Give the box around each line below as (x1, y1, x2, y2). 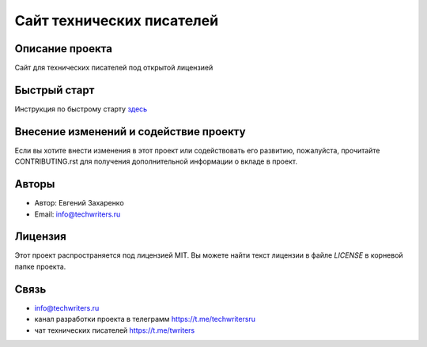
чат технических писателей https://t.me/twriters (34, 325, 195, 335)
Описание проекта (14, 42, 112, 55)
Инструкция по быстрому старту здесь (14, 104, 148, 114)
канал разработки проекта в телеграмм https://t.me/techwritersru (34, 315, 256, 324)
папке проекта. (14, 262, 66, 271)
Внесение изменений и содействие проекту (14, 125, 246, 138)
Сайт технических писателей (14, 12, 219, 29)
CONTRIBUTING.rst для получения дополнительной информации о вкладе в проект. (14, 157, 298, 166)
